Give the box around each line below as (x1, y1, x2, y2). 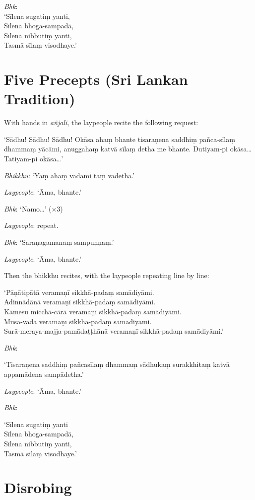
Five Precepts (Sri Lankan (4, 69, 188, 89)
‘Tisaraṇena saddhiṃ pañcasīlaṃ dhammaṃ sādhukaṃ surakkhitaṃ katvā (4, 359, 230, 369)
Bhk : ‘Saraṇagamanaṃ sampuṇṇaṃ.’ (4, 237, 114, 247)
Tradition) (4, 88, 75, 109)
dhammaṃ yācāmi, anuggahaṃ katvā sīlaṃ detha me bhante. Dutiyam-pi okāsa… (4, 143, 252, 154)
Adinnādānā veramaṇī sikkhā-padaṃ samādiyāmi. (4, 296, 156, 307)
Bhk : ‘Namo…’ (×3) (4, 203, 63, 214)
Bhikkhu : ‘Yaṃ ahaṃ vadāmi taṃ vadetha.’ (4, 170, 135, 180)
